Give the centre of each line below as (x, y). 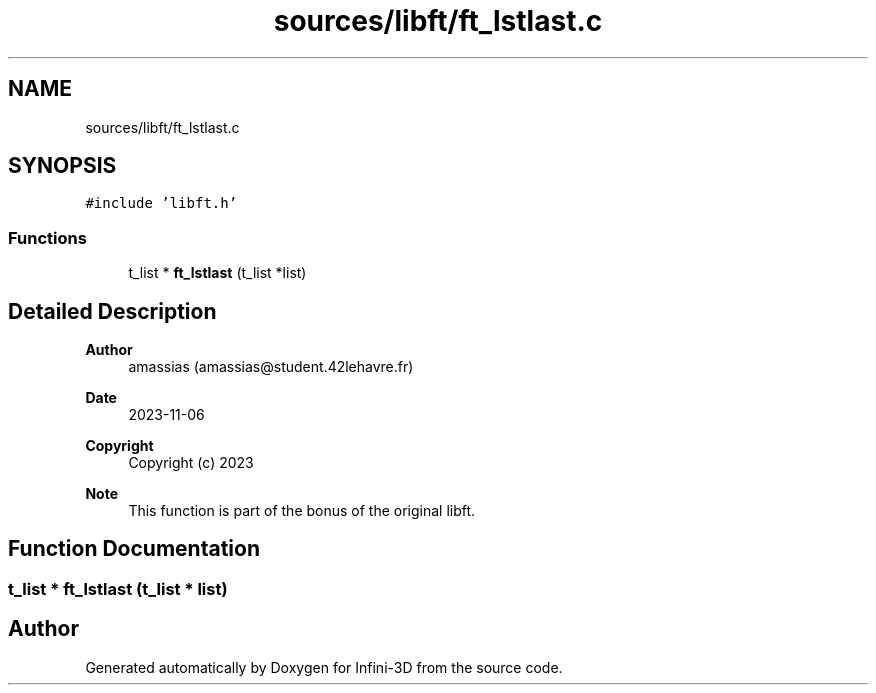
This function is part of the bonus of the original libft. (302, 511)
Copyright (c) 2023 (191, 463)
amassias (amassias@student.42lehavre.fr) (271, 367)
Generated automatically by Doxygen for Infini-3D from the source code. (324, 667)
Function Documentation (134, 549)
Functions (47, 237)
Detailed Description (112, 311)
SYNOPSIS (62, 166)
